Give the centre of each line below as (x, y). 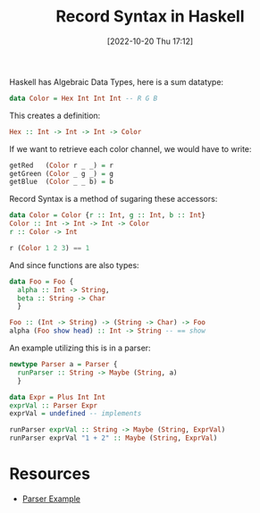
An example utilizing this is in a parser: (80, 348)
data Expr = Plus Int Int (57, 397)
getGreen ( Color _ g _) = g (62, 173)
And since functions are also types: (75, 265)
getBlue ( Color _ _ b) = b (62, 182)
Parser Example (51, 499)
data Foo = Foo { (42, 282)
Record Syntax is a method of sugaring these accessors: (113, 199)
